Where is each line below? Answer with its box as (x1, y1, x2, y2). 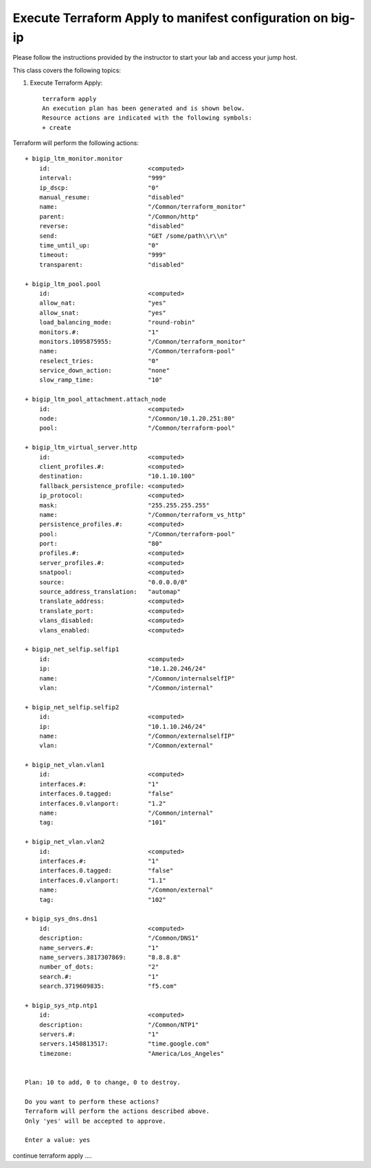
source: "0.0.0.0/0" (38, 578, 188, 586)
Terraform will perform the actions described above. (25, 1108, 210, 1115)
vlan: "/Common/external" (38, 742, 214, 749)
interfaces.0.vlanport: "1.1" (38, 877, 166, 884)
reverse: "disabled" (38, 222, 185, 230)
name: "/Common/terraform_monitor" (38, 203, 247, 211)
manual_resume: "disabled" (38, 193, 185, 201)
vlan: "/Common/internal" (38, 684, 214, 692)
